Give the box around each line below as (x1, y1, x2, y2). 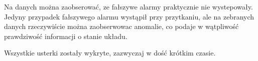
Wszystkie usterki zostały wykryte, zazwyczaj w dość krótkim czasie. (4, 47, 216, 58)
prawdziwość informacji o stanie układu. (4, 30, 127, 41)
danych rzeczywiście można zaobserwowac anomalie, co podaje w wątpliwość (4, 21, 239, 31)
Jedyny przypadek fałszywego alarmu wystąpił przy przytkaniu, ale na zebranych (4, 11, 254, 21)
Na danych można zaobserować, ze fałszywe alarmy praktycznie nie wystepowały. (4, 1, 253, 11)
